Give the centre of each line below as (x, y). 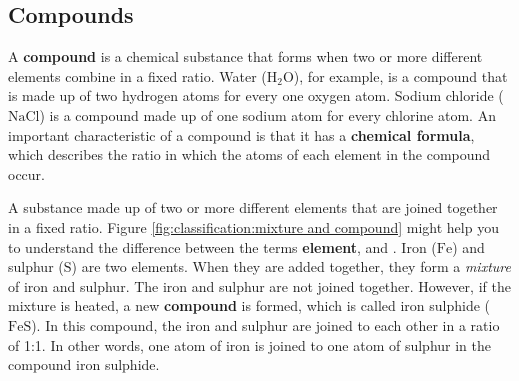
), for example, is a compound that (400, 75)
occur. (26, 173)
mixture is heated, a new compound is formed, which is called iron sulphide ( (249, 305)
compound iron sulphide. (84, 364)
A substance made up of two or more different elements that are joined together (253, 207)
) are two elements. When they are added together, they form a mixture (291, 266)
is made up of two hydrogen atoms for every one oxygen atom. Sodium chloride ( (256, 95)
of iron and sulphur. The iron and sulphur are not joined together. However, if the (259, 285)
